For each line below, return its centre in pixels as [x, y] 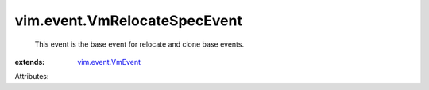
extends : [30, 62]
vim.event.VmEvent [109, 62]
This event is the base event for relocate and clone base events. [139, 44]
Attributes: [32, 77]
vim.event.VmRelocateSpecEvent [128, 21]
